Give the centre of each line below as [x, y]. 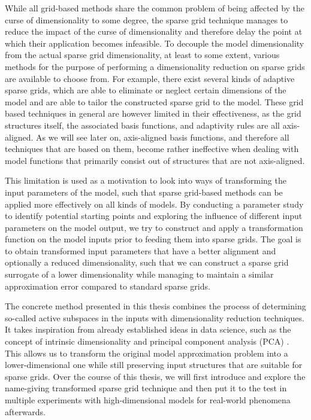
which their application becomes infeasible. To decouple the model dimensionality [155, 43]
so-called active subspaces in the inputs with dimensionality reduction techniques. [155, 317]
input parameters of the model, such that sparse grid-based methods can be [144, 192]
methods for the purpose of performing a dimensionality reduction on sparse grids [155, 66]
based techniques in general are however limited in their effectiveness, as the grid [153, 113]
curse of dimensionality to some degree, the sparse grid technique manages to [147, 19]
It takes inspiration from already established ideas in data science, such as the [148, 329]
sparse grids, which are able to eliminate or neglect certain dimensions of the [146, 90]
